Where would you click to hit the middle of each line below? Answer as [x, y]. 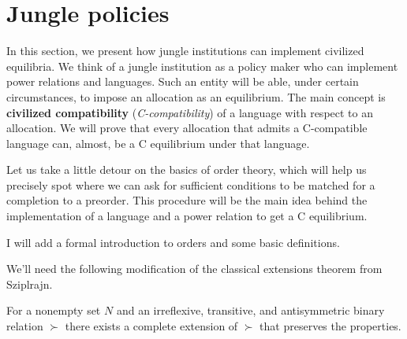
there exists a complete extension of [151, 326]
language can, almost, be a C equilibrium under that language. [158, 143]
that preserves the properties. [330, 326]
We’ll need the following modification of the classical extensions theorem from [194, 269]
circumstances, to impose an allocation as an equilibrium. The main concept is [196, 96]
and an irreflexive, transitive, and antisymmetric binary [250, 310]
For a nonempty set [54, 310]
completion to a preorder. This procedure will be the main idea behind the [187, 200]
